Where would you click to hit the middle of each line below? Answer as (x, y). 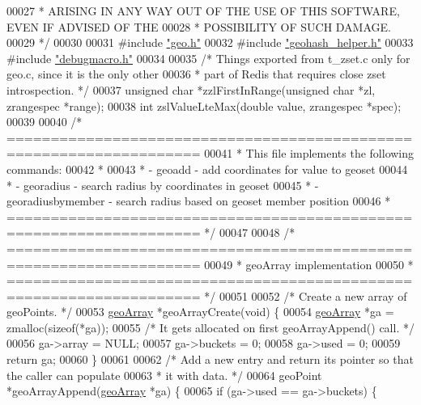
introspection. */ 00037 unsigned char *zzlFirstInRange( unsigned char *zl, (191, 89)
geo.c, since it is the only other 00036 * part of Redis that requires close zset (196, 74)
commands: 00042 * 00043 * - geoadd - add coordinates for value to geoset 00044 (207, 169)
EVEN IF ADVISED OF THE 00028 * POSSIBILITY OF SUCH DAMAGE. (199, 26)
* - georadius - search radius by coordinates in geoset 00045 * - (163, 185)
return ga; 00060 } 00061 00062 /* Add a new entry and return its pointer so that (210, 359)
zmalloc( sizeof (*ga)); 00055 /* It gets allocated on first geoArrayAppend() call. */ (210, 327)
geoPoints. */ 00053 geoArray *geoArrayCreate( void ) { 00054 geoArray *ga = (200, 312)
